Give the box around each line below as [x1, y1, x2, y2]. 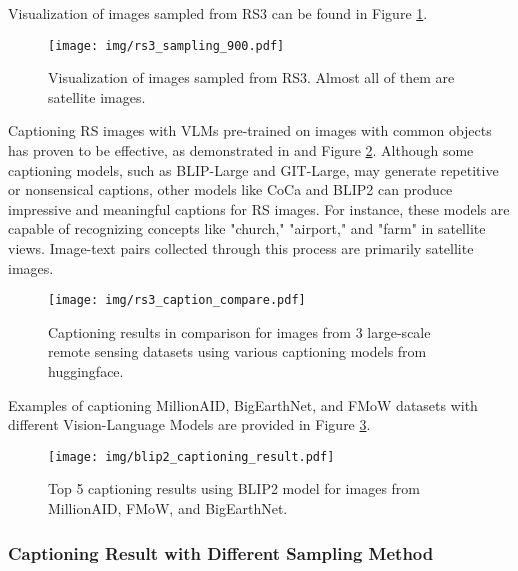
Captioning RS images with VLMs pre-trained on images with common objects [8, 120, 492, 141]
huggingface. [48, 361, 124, 382]
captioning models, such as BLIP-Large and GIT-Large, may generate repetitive [8, 159, 499, 180]
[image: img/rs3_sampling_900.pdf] [48, 38, 285, 53]
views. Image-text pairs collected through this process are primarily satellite [8, 238, 474, 258]
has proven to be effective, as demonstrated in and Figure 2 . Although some [8, 140, 474, 161]
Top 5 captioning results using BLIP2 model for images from [48, 478, 421, 499]
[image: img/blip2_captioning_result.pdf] [48, 449, 335, 464]
